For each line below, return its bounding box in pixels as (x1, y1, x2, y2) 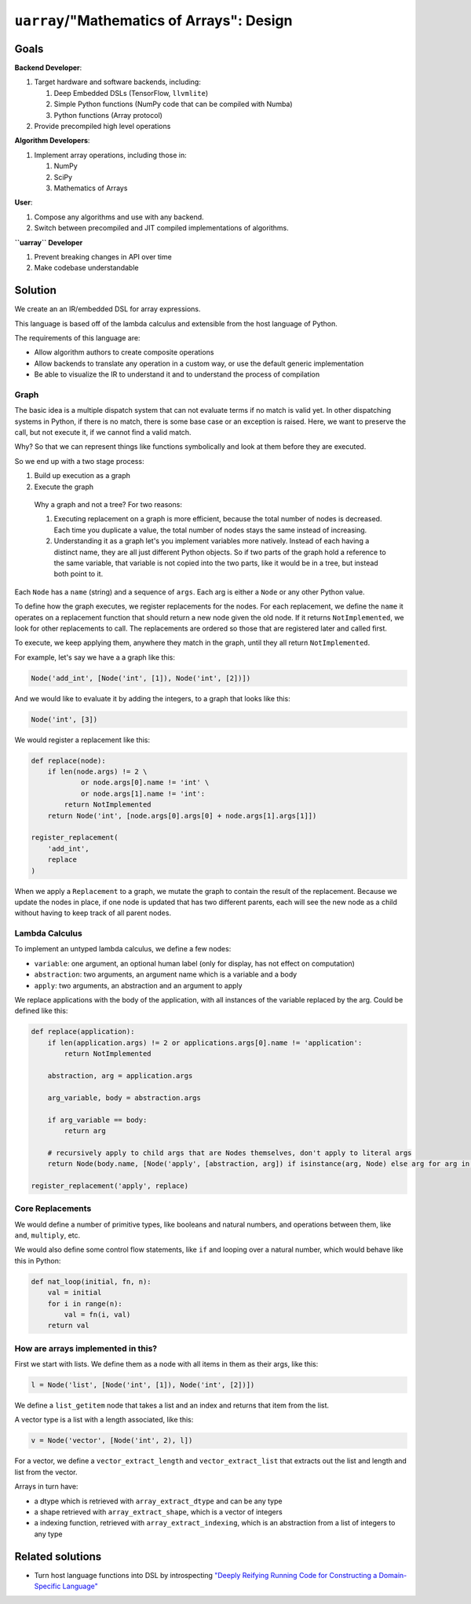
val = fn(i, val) (64, 1310, 131, 1319)
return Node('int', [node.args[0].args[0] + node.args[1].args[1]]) (47, 811, 317, 820)
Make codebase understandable (34, 263, 139, 273)
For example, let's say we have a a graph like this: (14, 653, 176, 662)
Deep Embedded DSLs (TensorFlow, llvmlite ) (53, 88, 208, 97)
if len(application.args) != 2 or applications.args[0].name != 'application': (47, 1038, 363, 1047)
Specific (34, 1581, 61, 1591)
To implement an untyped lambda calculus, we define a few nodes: (14, 944, 232, 954)
